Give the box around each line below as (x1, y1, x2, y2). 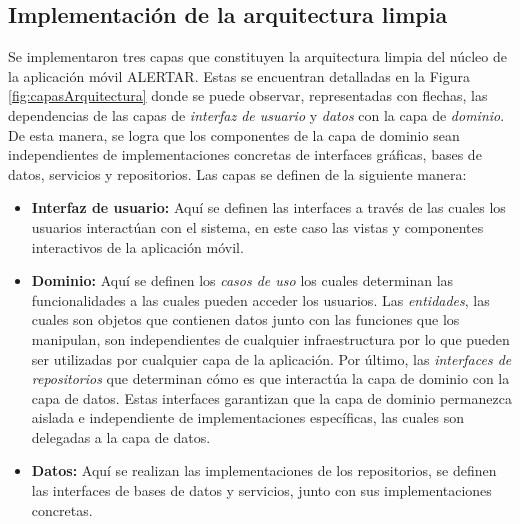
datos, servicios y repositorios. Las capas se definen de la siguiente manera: (8, 163, 467, 184)
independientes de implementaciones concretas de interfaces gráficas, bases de (8, 144, 482, 165)
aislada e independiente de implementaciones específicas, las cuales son (31, 407, 464, 428)
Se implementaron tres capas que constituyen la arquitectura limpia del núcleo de (8, 46, 507, 67)
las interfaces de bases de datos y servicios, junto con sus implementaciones (31, 480, 492, 501)
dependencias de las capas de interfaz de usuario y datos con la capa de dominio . (8, 104, 505, 125)
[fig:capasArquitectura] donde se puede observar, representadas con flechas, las (8, 85, 488, 106)
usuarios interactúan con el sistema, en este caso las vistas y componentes (31, 216, 484, 237)
